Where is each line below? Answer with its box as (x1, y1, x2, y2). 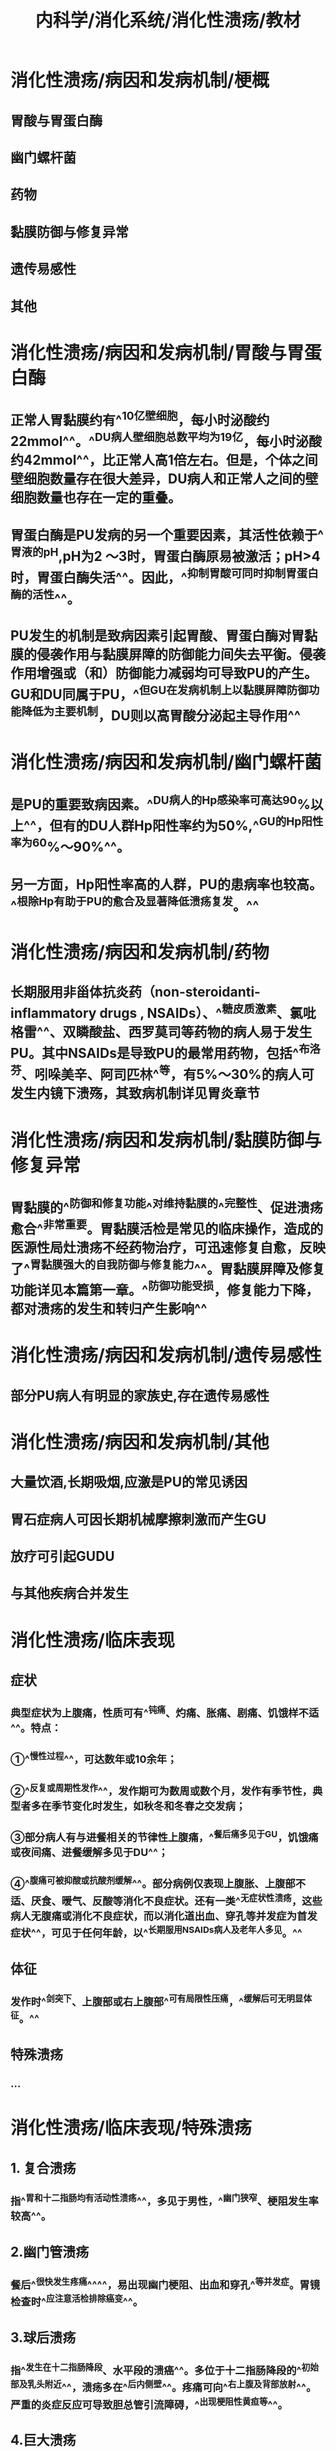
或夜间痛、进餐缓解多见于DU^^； (10, 1846, 169, 1860)
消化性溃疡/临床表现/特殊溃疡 (10, 2117, 252, 2140)
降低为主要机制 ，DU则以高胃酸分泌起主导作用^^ (21, 704, 301, 724)
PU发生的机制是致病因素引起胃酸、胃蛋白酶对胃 (10, 627, 305, 644)
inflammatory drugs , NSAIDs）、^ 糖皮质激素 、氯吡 (10, 1002, 317, 1022)
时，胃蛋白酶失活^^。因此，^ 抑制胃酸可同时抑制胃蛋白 (10, 566, 319, 586)
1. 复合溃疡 (10, 2159, 77, 2176)
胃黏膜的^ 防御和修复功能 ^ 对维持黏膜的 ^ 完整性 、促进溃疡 (10, 1196, 323, 1216)
